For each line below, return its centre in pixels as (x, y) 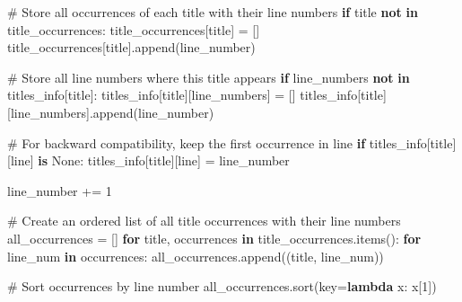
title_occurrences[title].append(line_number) (131, 47)
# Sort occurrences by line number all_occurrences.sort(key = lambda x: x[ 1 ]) (222, 286)
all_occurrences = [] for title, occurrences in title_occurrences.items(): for (214, 238)
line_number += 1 (60, 190)
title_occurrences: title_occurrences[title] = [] (134, 29)
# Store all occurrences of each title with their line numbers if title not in (213, 12)
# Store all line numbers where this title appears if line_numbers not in (209, 77)
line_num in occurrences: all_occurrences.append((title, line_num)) (196, 256)
